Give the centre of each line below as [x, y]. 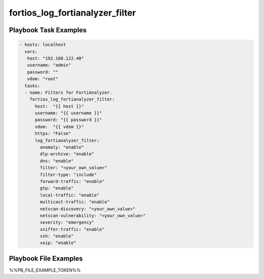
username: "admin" [49, 65]
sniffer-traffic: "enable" [72, 229]
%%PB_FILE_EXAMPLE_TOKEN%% [45, 270]
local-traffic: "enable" [70, 195]
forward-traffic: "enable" [72, 181]
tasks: [33, 86]
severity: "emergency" [67, 223]
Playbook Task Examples [48, 30]
